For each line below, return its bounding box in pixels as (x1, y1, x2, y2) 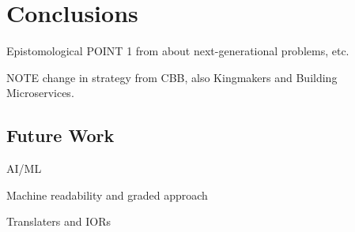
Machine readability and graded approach (6, 186, 208, 203)
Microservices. (6, 84, 74, 101)
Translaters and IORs (6, 213, 111, 230)
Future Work (6, 123, 115, 148)
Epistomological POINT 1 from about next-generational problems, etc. (6, 43, 349, 59)
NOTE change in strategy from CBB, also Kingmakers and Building (6, 69, 338, 85)
